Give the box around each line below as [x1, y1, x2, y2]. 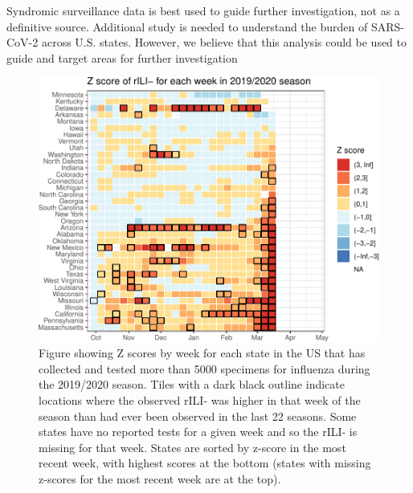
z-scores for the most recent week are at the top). [39, 470, 281, 487]
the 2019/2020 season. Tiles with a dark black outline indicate [39, 376, 345, 393]
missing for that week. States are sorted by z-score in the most [39, 438, 346, 455]
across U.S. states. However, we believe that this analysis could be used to [41, 34, 407, 51]
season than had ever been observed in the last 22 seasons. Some [39, 407, 357, 424]
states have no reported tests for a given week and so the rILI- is [39, 423, 358, 440]
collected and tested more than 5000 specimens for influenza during [39, 360, 370, 377]
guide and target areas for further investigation [6, 49, 238, 66]
